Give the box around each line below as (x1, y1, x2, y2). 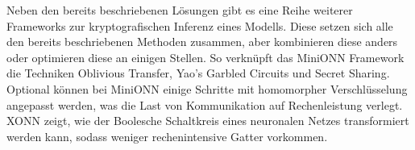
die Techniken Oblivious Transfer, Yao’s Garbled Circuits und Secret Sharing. (6, 65, 390, 81)
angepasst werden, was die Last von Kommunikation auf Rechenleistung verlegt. (6, 96, 403, 113)
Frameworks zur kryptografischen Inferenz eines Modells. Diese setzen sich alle (6, 17, 393, 34)
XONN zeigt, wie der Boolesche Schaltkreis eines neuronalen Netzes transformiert (6, 112, 409, 129)
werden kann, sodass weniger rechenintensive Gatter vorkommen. (6, 127, 328, 144)
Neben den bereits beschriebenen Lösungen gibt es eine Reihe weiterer (6, 2, 353, 18)
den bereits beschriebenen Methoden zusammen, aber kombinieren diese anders (6, 33, 398, 50)
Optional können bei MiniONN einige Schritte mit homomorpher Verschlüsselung (6, 80, 408, 97)
